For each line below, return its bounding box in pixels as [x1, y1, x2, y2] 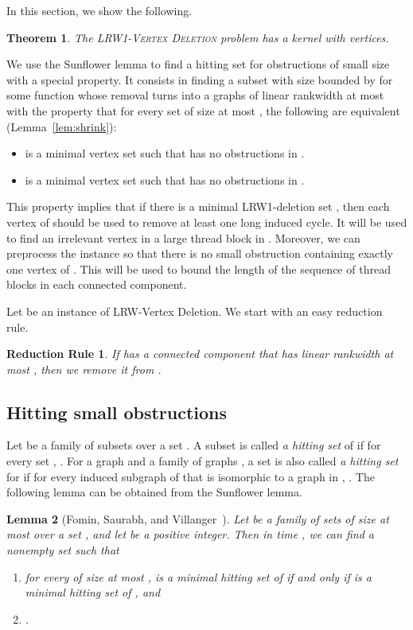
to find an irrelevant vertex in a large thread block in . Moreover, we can [6, 229, 360, 246]
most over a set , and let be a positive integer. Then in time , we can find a [6, 526, 374, 542]
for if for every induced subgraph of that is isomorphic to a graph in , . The [6, 468, 375, 484]
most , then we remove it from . [6, 360, 162, 377]
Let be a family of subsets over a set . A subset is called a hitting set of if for [6, 437, 381, 453]
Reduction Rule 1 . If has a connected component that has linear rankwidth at [6, 345, 394, 362]
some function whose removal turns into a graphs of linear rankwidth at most [6, 87, 384, 103]
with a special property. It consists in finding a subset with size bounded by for [6, 71, 393, 87]
